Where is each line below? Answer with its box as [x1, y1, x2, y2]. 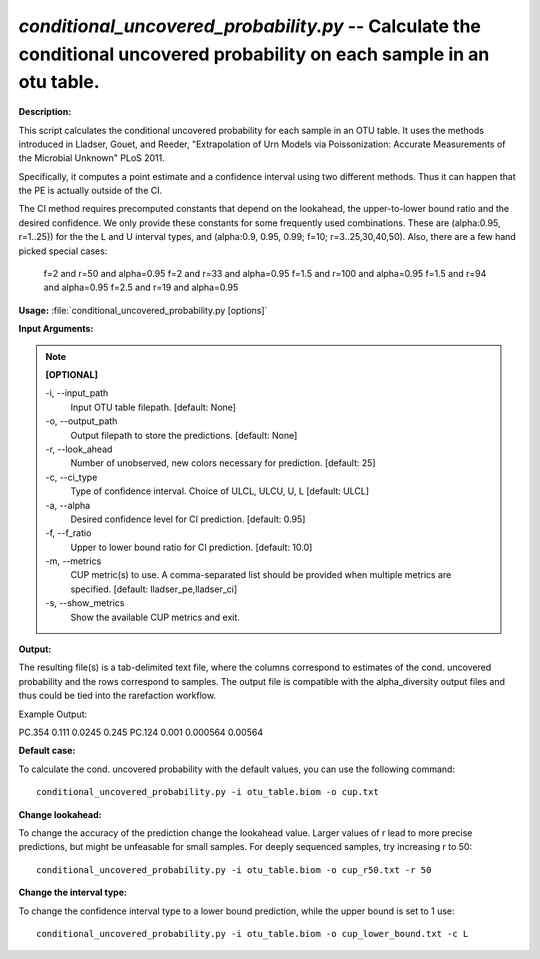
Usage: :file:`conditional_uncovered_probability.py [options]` [18, 304, 268, 316]
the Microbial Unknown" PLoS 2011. [18, 152, 165, 164]
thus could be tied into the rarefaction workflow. [18, 690, 217, 702]
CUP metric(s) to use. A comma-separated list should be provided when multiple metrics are [70, 569, 452, 581]
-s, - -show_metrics [45, 597, 125, 609]
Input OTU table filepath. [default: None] [70, 401, 237, 413]
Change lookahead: [18, 808, 102, 820]
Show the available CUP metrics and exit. [70, 611, 240, 623]
